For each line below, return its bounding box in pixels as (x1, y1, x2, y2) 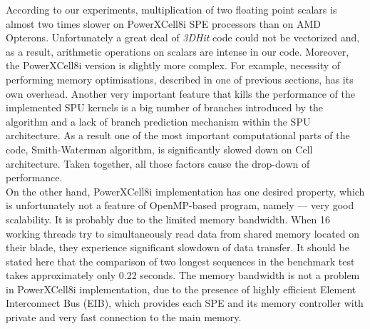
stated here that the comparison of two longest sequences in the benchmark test (6, 253, 355, 268)
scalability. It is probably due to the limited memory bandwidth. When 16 (6, 211, 330, 226)
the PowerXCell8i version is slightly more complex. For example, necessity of (6, 58, 341, 73)
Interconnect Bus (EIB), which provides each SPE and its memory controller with (6, 295, 364, 310)
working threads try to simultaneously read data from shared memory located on (6, 226, 360, 241)
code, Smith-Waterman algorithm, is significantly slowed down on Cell (6, 141, 313, 156)
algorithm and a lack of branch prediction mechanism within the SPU (6, 113, 311, 128)
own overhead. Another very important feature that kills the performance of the (6, 86, 355, 101)
